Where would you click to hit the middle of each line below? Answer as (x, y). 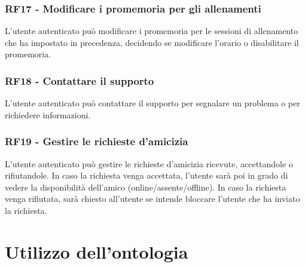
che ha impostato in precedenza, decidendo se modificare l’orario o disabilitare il (152, 42)
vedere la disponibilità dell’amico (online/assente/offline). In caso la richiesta (146, 187)
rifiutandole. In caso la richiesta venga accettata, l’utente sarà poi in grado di (147, 175)
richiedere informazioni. (48, 114)
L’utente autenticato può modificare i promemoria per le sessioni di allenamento (152, 31)
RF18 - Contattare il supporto (80, 80)
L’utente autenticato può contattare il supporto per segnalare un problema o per (152, 103)
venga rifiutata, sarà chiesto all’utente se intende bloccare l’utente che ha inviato (152, 199)
